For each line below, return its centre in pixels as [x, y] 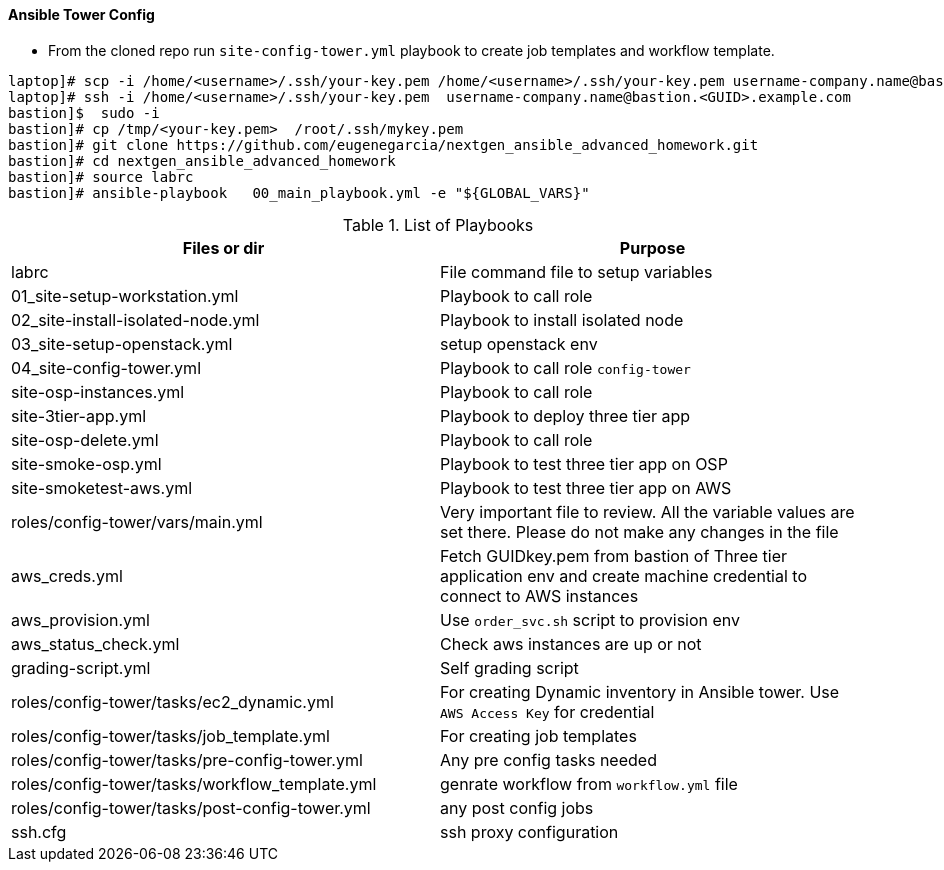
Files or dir [223, 247]
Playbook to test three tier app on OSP [584, 463]
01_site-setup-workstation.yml [125, 295]
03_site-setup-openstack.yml [122, 343]
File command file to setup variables [576, 271]
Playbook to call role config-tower [565, 367]
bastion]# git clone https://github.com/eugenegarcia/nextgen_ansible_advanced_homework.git [383, 144]
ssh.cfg [39, 831]
